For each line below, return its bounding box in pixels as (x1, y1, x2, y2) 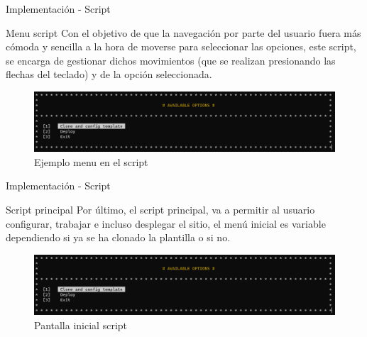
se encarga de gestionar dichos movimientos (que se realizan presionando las (6, 53, 336, 67)
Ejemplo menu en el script (34, 154, 148, 169)
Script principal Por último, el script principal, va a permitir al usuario (6, 202, 315, 217)
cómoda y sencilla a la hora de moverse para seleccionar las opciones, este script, (6, 39, 356, 54)
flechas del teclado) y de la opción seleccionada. (6, 67, 212, 82)
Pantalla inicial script (34, 317, 127, 332)
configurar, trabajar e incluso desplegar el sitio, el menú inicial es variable (6, 216, 326, 231)
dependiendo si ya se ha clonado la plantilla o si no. (6, 230, 231, 245)
